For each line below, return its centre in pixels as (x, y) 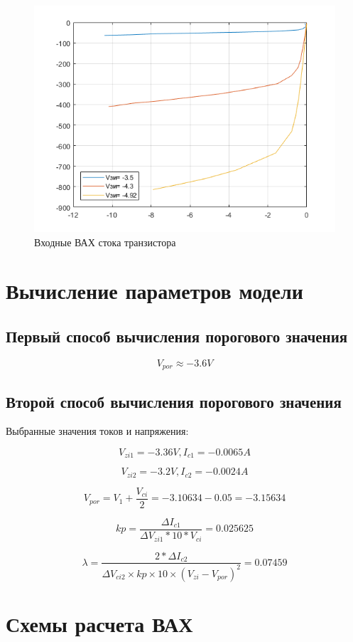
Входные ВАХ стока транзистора (105, 242)
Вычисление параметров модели (154, 291)
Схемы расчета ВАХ (99, 624)
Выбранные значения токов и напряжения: (97, 431)
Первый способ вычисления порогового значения (177, 336)
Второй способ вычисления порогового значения (174, 401)
